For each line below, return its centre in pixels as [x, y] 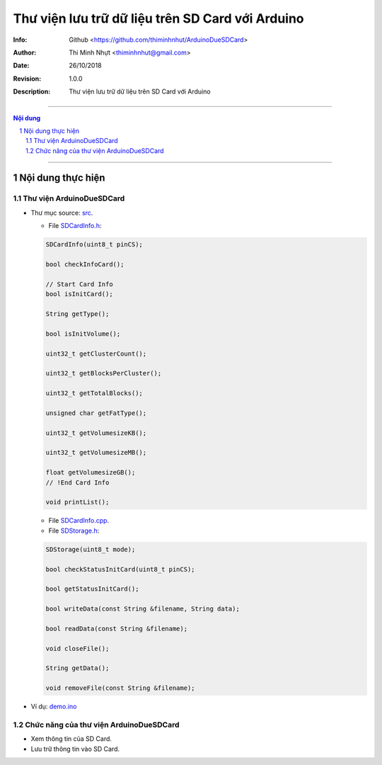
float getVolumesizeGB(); [91, 472]
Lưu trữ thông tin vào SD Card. [75, 749]
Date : [21, 66]
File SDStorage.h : [74, 531]
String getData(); [77, 668]
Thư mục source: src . [62, 212]
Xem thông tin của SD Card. [71, 739]
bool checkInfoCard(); [85, 264]
